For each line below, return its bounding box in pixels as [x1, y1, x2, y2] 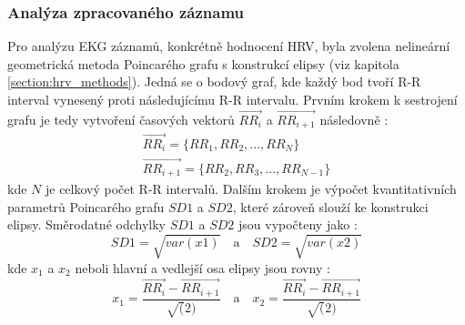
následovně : [319, 109, 389, 128]
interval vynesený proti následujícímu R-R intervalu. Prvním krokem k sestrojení [7, 90, 458, 108]
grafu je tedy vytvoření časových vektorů [7, 109, 235, 128]
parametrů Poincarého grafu [7, 197, 165, 216]
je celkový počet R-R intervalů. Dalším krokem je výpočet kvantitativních [45, 179, 457, 198]
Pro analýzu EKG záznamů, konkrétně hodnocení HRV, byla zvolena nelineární [7, 36, 450, 56]
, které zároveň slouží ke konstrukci [232, 197, 429, 216]
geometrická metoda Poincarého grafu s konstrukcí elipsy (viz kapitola [7, 54, 399, 73]
